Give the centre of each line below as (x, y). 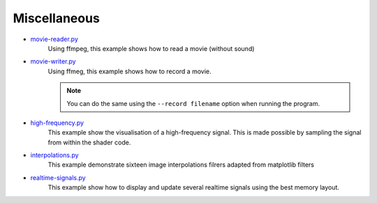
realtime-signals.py (58, 177)
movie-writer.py (53, 61)
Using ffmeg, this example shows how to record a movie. (130, 71)
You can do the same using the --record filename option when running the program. (193, 103)
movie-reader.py (54, 39)
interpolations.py (55, 155)
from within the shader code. (89, 142)
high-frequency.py (57, 123)
